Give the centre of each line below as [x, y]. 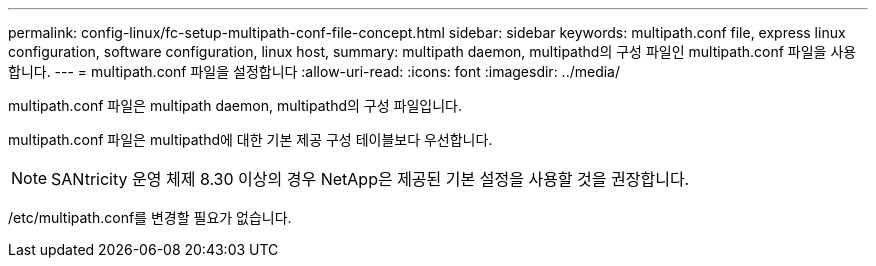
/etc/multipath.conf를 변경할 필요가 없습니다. [150, 217]
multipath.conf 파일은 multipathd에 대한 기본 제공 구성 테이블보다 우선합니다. [250, 139]
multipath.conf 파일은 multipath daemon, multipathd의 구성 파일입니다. [235, 105]
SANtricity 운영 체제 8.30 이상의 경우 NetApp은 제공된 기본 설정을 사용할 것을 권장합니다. [370, 179]
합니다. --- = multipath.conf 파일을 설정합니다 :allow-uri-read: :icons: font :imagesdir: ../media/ [314, 71]
